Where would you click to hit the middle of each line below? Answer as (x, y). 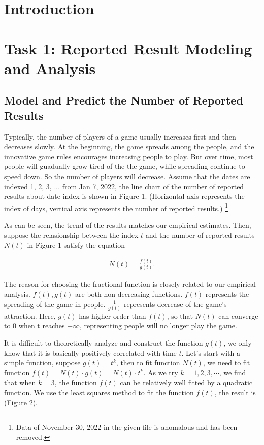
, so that (180, 315)
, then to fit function (148, 363)
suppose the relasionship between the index (71, 235)
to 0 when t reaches (35, 326)
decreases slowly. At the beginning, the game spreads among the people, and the (129, 146)
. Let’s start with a (211, 352)
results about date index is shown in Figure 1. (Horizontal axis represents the (124, 196)
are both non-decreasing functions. (129, 294)
